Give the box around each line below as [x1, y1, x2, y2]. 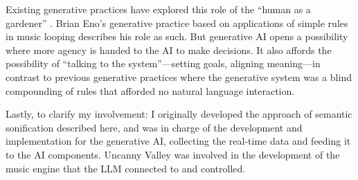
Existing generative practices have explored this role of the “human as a [6, 2, 311, 16]
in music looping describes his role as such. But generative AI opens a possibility [6, 29, 348, 44]
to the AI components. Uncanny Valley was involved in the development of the [6, 147, 340, 161]
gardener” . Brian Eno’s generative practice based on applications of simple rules [6, 15, 348, 30]
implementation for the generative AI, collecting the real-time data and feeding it [6, 134, 351, 148]
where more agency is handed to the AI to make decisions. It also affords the [6, 42, 332, 57]
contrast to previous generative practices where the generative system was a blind [6, 69, 352, 84]
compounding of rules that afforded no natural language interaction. [6, 83, 295, 98]
